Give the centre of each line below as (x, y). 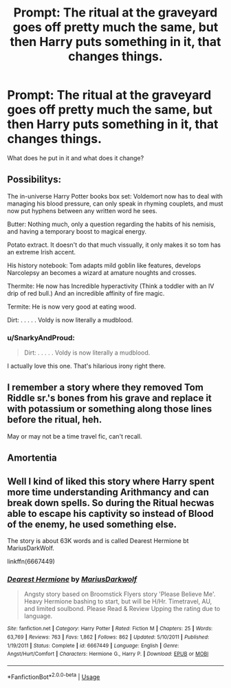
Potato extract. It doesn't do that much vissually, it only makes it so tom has (114, 245)
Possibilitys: (34, 180)
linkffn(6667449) (31, 562)
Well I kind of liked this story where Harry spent (111, 481)
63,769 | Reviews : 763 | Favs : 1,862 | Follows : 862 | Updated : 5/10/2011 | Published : (108, 637)
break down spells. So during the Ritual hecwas (111, 503)
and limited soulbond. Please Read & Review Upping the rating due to (122, 609)
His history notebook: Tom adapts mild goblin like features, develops (104, 265)
